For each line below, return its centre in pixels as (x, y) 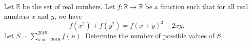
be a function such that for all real (196, 6)
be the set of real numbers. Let (69, 6)
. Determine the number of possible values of (148, 35)
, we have (68, 16)
